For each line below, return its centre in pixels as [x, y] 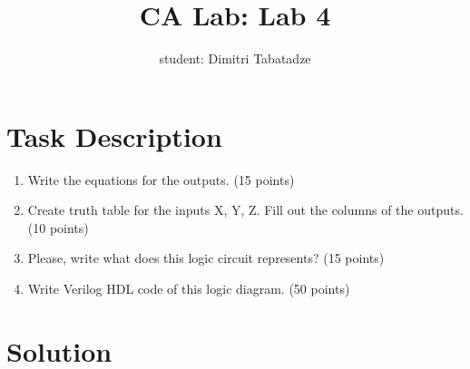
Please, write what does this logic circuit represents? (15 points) [206, 258]
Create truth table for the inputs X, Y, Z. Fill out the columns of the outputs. [245, 210]
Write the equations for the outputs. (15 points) [161, 179]
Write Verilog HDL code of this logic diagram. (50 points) [189, 289]
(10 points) [58, 227]
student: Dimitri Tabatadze [235, 58]
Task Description [114, 136]
